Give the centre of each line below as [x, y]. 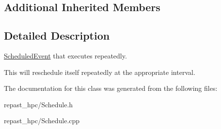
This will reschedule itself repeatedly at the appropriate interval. [100, 72]
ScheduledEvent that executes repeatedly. [65, 55]
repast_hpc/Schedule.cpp [42, 121]
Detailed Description [57, 36]
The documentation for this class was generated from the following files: [111, 88]
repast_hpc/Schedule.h [39, 104]
